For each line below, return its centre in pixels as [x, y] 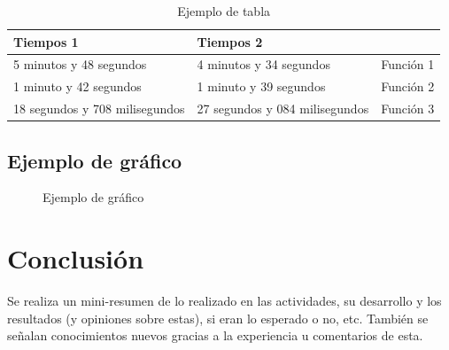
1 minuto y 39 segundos [261, 86]
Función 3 [408, 109]
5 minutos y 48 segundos [80, 64]
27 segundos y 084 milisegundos [283, 109]
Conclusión [76, 258]
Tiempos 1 [46, 41]
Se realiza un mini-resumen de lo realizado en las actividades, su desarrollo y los [224, 301]
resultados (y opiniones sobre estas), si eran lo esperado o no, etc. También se [218, 318]
